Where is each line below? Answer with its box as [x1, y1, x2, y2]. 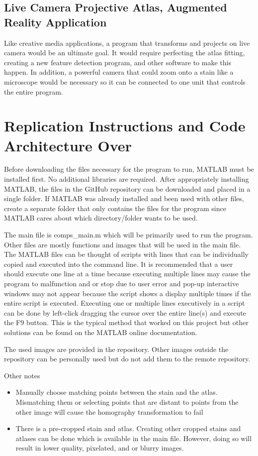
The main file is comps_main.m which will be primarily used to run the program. [4, 229, 253, 240]
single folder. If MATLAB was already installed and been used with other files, [4, 193, 244, 204]
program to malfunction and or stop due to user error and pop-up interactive [4, 278, 239, 288]
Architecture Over [4, 135, 132, 155]
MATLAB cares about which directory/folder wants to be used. [4, 213, 198, 223]
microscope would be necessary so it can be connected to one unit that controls [4, 76, 246, 87]
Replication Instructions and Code [4, 115, 246, 136]
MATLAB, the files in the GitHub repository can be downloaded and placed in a [4, 183, 251, 194]
